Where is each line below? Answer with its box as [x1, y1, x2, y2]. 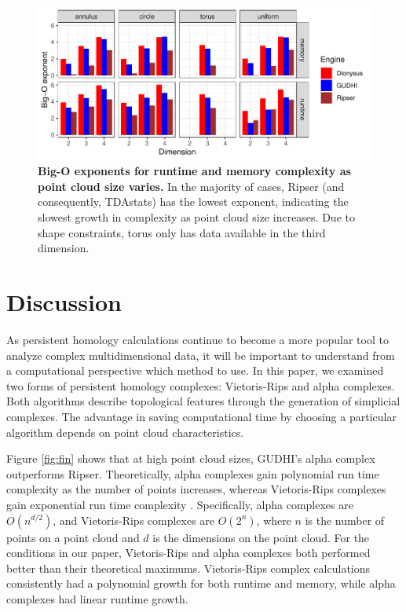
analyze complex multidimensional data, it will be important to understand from [6, 346, 395, 363]
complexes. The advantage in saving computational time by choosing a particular [6, 408, 397, 424]
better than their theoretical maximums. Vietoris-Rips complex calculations [6, 559, 371, 576]
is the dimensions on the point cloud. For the [152, 529, 370, 545]
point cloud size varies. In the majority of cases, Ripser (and [38, 178, 345, 194]
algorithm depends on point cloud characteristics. [6, 423, 244, 440]
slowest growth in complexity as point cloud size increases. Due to [38, 209, 355, 225]
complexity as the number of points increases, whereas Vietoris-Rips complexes [6, 481, 386, 497]
